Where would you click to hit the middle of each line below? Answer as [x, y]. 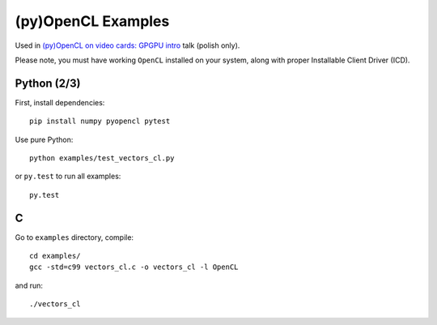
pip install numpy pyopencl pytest [100, 121]
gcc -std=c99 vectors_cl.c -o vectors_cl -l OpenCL [134, 267]
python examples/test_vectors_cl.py [102, 158]
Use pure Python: [44, 139]
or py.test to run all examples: [68, 176]
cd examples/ [55, 256]
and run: [29, 285]
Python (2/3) [48, 83]
